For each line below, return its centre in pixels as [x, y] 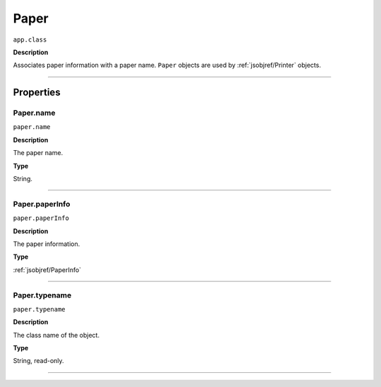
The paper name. [38, 153]
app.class [30, 39]
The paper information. [47, 244]
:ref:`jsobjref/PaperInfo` [47, 270]
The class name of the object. [56, 335]
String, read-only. [38, 361]
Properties [37, 93]
